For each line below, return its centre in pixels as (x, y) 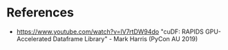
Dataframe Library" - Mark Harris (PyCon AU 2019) (125, 38)
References (40, 13)
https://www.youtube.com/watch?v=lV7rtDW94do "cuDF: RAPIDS (110, 32)
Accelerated (34, 38)
